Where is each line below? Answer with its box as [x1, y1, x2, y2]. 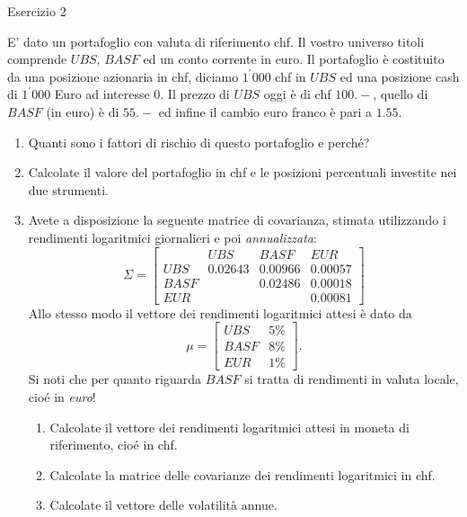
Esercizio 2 [7, 2, 66, 20]
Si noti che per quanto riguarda [28, 370, 202, 388]
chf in [275, 67, 306, 85]
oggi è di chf [263, 85, 331, 103]
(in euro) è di [46, 102, 119, 120]
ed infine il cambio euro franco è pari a [158, 102, 373, 120]
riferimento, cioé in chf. [49, 435, 178, 454]
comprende [7, 49, 67, 68]
